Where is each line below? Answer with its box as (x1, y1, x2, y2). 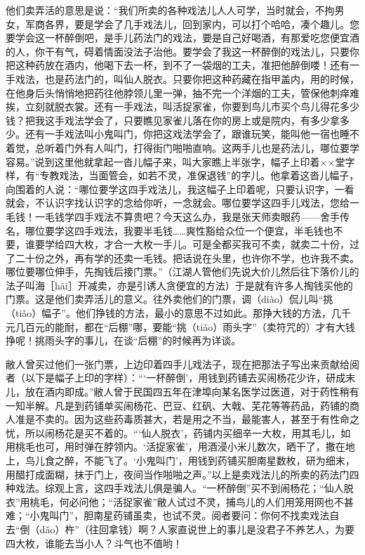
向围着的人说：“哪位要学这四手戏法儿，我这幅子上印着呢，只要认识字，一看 (6, 181, 354, 196)
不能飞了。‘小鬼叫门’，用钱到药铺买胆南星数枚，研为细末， (84, 453, 355, 467)
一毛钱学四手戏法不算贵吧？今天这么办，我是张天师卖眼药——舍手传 (34, 209, 350, 223)
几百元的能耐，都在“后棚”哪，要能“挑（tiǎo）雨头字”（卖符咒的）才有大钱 (15, 319, 355, 334)
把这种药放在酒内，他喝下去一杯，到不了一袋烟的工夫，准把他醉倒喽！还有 (6, 58, 350, 72)
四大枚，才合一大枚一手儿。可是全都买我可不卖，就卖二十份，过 (64, 237, 359, 252)
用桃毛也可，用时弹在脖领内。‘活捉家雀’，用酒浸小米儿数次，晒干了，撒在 (6, 439, 345, 454)
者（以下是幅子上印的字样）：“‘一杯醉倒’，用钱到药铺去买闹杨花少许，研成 (6, 370, 346, 385)
